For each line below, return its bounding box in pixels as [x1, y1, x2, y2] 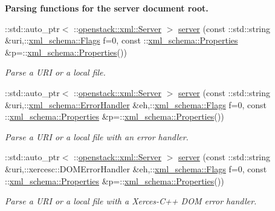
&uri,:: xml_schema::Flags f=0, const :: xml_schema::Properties [5, 34, 238, 47]
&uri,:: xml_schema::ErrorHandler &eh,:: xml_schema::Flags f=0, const [5, 98, 267, 111]
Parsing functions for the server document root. [5, 2, 209, 14]
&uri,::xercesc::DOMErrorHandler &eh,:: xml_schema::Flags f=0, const [5, 162, 267, 175]
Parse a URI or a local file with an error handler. [5, 130, 189, 143]
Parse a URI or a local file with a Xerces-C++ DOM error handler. [5, 195, 257, 207]
